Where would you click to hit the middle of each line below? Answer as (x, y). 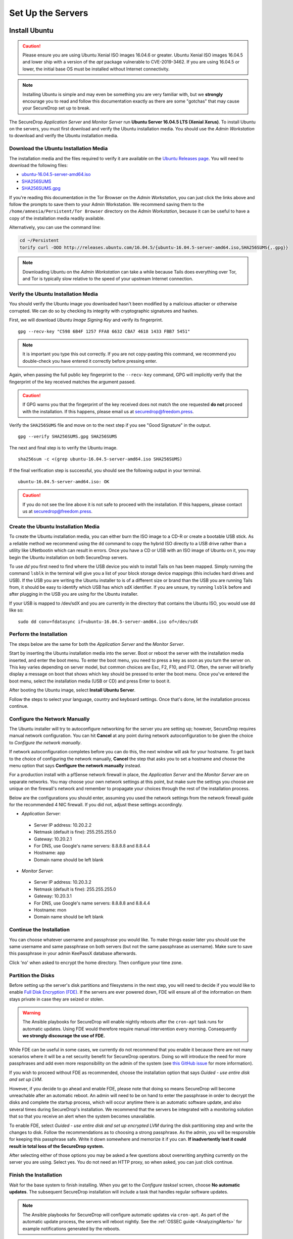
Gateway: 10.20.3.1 (53, 896)
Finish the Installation (36, 1175)
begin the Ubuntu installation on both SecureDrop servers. (69, 557)
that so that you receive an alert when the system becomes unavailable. (82, 1116)
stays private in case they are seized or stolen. (56, 999)
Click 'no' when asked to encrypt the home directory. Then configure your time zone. (96, 962)
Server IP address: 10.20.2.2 (63, 825)
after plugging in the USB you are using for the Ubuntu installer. (74, 594)
